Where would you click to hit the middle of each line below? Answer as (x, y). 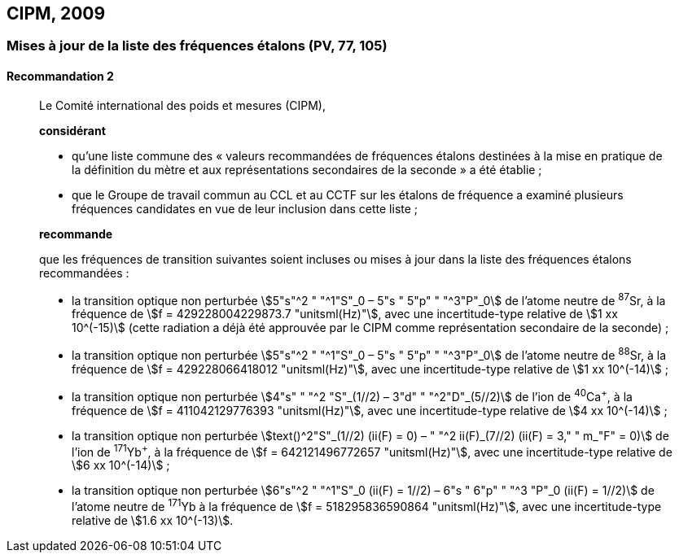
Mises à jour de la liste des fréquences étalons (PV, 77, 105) (197, 46)
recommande (76, 234)
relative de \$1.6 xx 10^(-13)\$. (153, 520)
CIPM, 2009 (56, 13)
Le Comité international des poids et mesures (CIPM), (182, 105)
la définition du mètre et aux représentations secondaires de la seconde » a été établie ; (307, 169)
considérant (72, 130)
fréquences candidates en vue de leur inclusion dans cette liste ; (245, 208)
